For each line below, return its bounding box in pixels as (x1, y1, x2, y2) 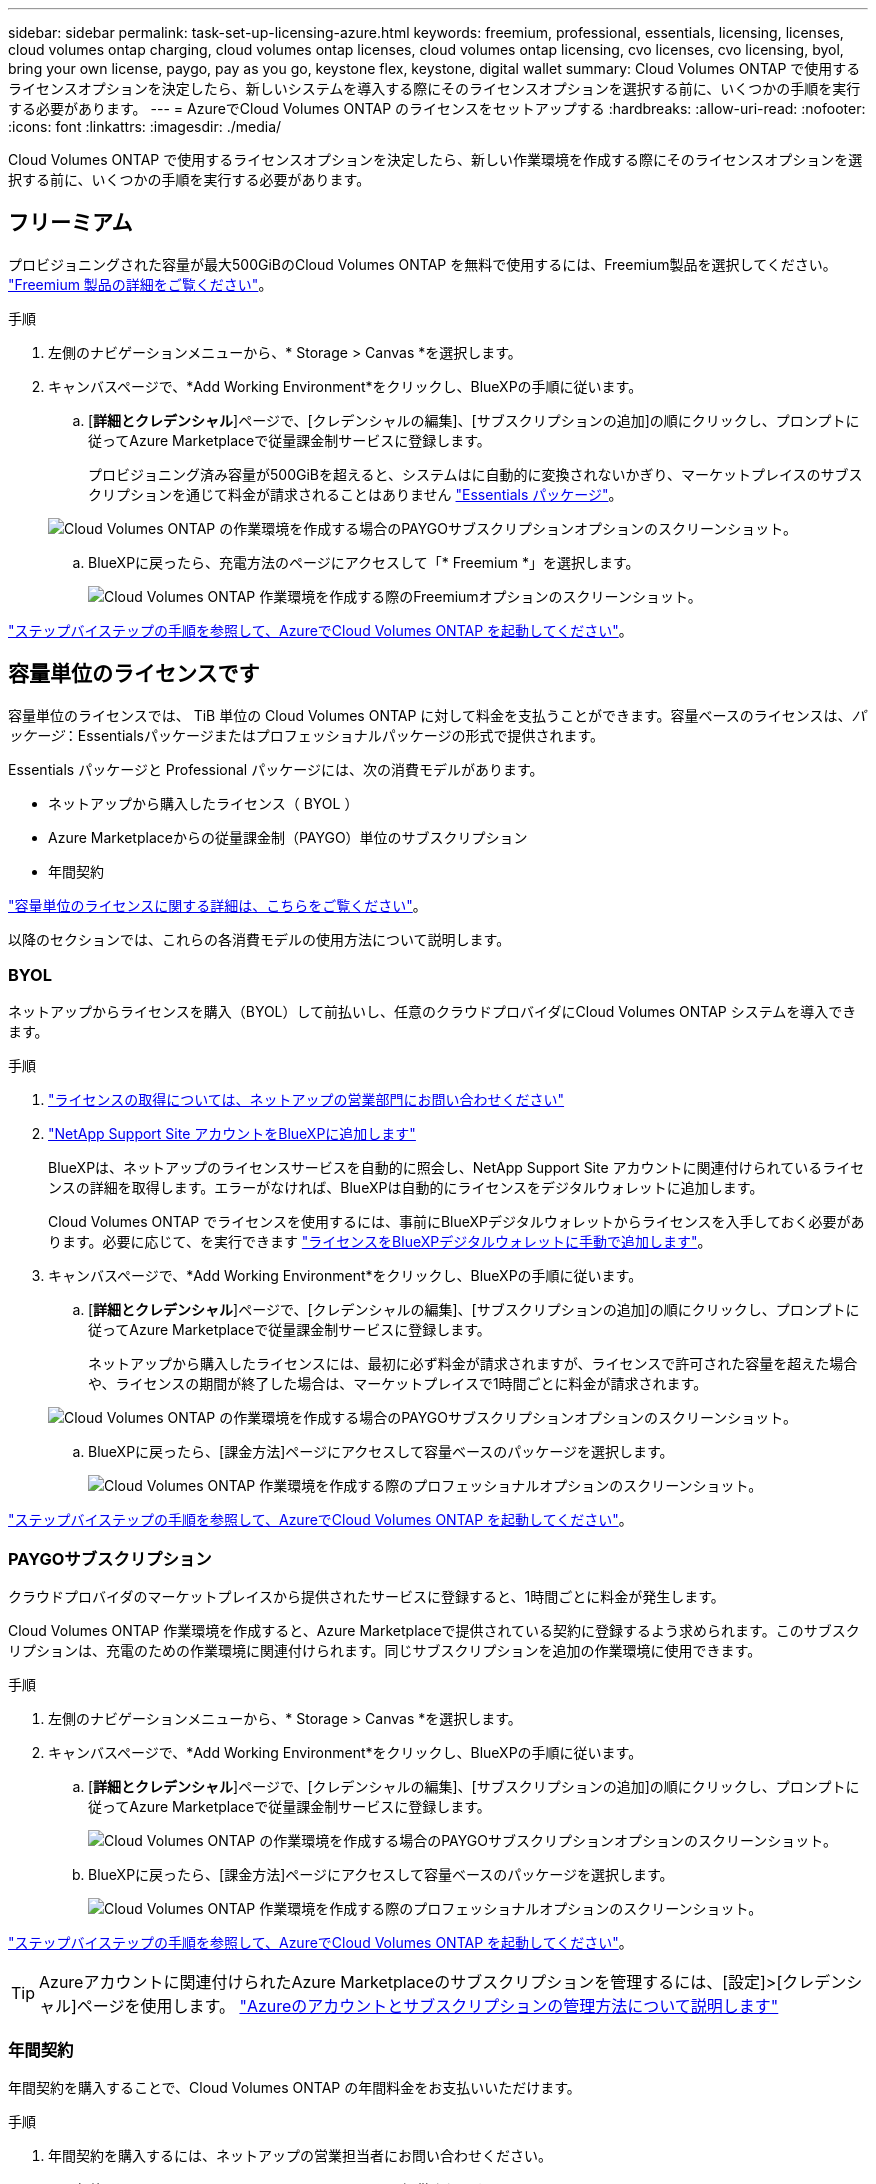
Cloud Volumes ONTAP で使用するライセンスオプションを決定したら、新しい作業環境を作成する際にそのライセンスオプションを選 (8, 151, 863, 168)
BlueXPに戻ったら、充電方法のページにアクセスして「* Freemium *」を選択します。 (88, 553, 640, 571)
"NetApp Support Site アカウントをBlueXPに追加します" (48, 1125, 416, 1143)
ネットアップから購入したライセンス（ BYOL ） (48, 794, 359, 812)
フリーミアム (8, 210, 133, 236)
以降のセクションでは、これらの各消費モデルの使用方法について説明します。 (8, 930, 511, 948)
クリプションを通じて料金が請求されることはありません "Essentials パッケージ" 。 (88, 485, 623, 503)
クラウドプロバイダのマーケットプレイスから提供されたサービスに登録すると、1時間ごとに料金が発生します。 (8, 1588, 725, 1606)
